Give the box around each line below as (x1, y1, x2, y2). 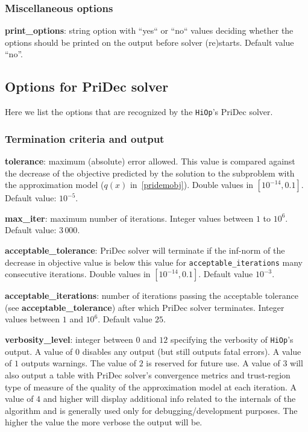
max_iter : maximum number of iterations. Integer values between (5, 211, 254, 224)
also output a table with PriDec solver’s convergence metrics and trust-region (5, 368, 291, 381)
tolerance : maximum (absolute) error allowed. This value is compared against (5, 155, 295, 167)
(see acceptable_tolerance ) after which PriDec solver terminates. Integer (5, 301, 284, 313)
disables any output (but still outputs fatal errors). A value (82, 345, 301, 357)
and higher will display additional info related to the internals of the (43, 392, 296, 405)
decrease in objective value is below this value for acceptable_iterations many (5, 255, 303, 268)
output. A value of (5, 345, 73, 357)
